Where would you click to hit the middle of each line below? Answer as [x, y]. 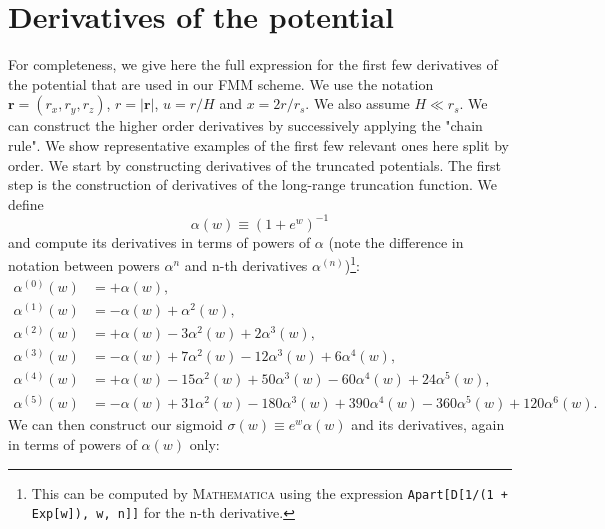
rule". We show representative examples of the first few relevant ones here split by [258, 144]
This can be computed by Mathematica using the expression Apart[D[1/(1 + [270, 492]
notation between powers [84, 265]
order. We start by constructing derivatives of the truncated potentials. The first [255, 164]
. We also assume [357, 103]
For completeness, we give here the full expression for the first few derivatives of [253, 64]
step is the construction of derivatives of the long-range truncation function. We [252, 184]
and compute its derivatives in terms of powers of [159, 241]
